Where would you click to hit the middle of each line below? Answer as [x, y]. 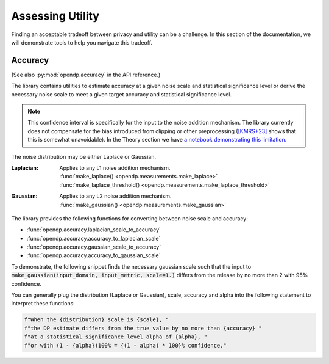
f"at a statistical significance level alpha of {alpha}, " [116, 337]
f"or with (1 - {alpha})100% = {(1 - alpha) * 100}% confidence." [125, 345]
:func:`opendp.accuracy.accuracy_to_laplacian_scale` [94, 238]
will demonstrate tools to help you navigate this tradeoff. [82, 42]
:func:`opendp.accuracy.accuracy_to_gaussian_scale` [94, 255]
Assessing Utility [55, 16]
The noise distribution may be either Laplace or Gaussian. [84, 156]
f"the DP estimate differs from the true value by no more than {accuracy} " [143, 328]
